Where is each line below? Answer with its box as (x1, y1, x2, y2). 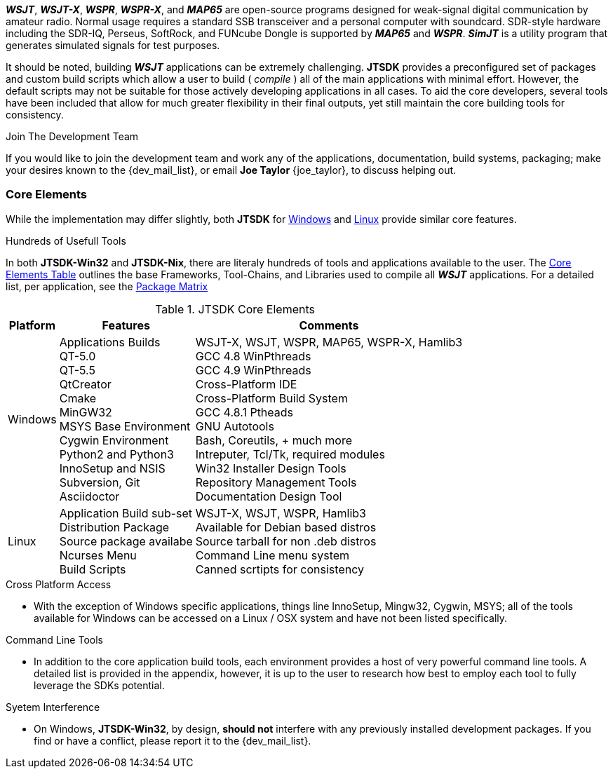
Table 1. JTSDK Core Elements (155, 301, 315, 316)
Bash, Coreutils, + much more (195, 433, 352, 447)
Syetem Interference (6, 700, 100, 713)
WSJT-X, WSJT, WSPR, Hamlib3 (195, 505, 366, 520)
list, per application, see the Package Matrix (6, 280, 208, 292)
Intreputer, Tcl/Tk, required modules (195, 447, 385, 461)
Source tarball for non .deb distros (195, 534, 377, 548)
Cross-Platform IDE (195, 376, 297, 391)
